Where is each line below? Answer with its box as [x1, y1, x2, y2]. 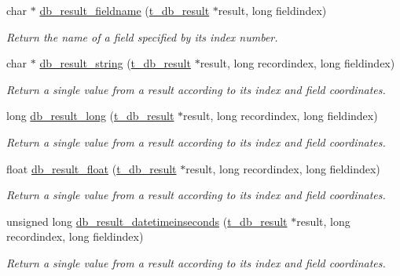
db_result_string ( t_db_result [39, 55, 191, 71]
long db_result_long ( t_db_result [6, 107, 174, 124]
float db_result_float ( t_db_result [6, 160, 177, 176]
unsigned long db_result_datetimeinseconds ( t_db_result [6, 212, 288, 229]
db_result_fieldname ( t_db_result [39, 2, 210, 18]
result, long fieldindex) [218, 2, 327, 18]
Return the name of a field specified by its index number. [6, 28, 278, 45]
